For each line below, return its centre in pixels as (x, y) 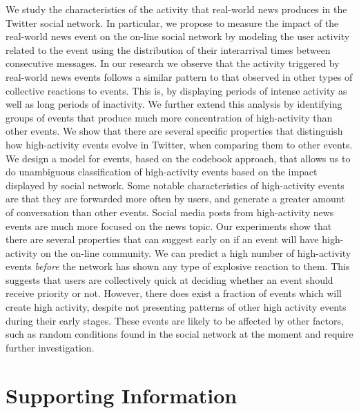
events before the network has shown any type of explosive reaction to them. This (178, 266)
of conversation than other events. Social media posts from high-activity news (170, 212)
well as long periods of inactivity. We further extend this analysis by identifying (174, 104)
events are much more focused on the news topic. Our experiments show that (169, 225)
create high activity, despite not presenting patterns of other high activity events (176, 307)
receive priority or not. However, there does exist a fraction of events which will (174, 293)
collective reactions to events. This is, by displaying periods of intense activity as (176, 90)
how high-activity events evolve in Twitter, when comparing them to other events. (179, 144)
